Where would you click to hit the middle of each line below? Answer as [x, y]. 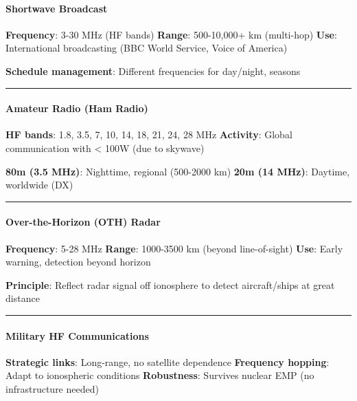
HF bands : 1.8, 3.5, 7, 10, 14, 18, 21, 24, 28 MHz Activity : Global [149, 134]
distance [23, 298]
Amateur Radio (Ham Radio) [77, 108]
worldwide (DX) [39, 185]
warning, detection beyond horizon [78, 262]
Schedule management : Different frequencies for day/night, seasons [153, 71]
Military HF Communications [77, 335]
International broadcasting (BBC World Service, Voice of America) [147, 48]
